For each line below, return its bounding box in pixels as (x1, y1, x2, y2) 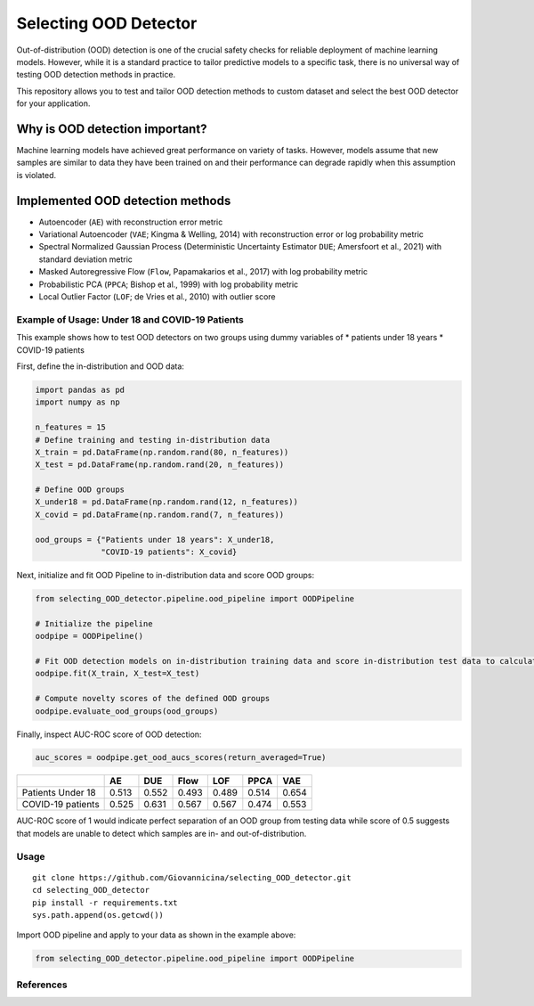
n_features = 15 (35, 422, 107, 432)
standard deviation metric (38, 254, 133, 265)
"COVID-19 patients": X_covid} (101, 547, 238, 557)
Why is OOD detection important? (16, 121, 207, 136)
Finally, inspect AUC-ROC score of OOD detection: (16, 729, 202, 740)
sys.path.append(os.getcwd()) (32, 910, 165, 920)
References (16, 978, 68, 991)
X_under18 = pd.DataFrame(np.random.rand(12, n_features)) (35, 497, 298, 507)
